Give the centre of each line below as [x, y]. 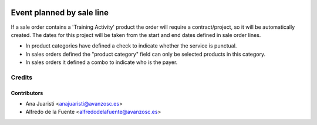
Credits [21, 77]
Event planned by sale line [60, 13]
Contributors [27, 93]
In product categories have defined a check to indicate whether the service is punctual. [131, 46]
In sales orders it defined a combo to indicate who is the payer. [102, 62]
